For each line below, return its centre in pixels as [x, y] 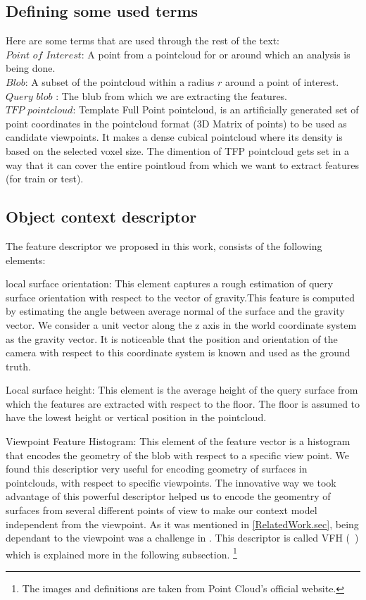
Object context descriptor [101, 217]
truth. [18, 366]
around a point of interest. [282, 81]
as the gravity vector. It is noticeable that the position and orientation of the [172, 338]
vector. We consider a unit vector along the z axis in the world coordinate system [181, 324]
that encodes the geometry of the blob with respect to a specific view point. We [177, 455]
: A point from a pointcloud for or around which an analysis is [216, 54]
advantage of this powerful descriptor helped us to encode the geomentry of [168, 496]
